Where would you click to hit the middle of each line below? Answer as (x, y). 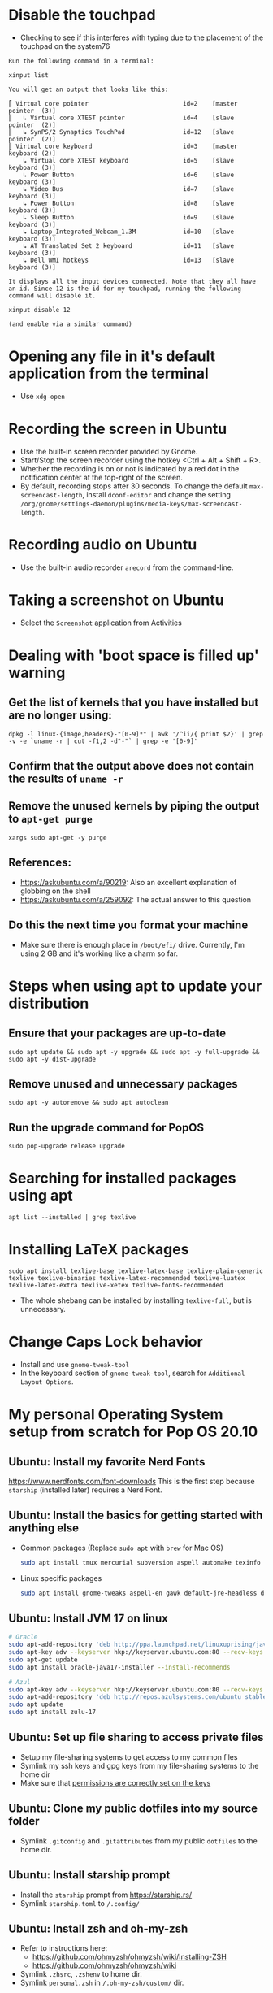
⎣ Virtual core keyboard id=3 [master (123, 146)
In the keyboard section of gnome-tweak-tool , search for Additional (132, 1373)
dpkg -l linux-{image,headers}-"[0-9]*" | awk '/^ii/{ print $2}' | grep (136, 734)
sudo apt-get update (43, 1660)
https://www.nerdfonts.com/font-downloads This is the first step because (132, 1481)
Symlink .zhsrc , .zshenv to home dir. (81, 1974)
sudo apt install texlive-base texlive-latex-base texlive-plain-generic (136, 1271)
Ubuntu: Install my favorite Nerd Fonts (107, 1462)
